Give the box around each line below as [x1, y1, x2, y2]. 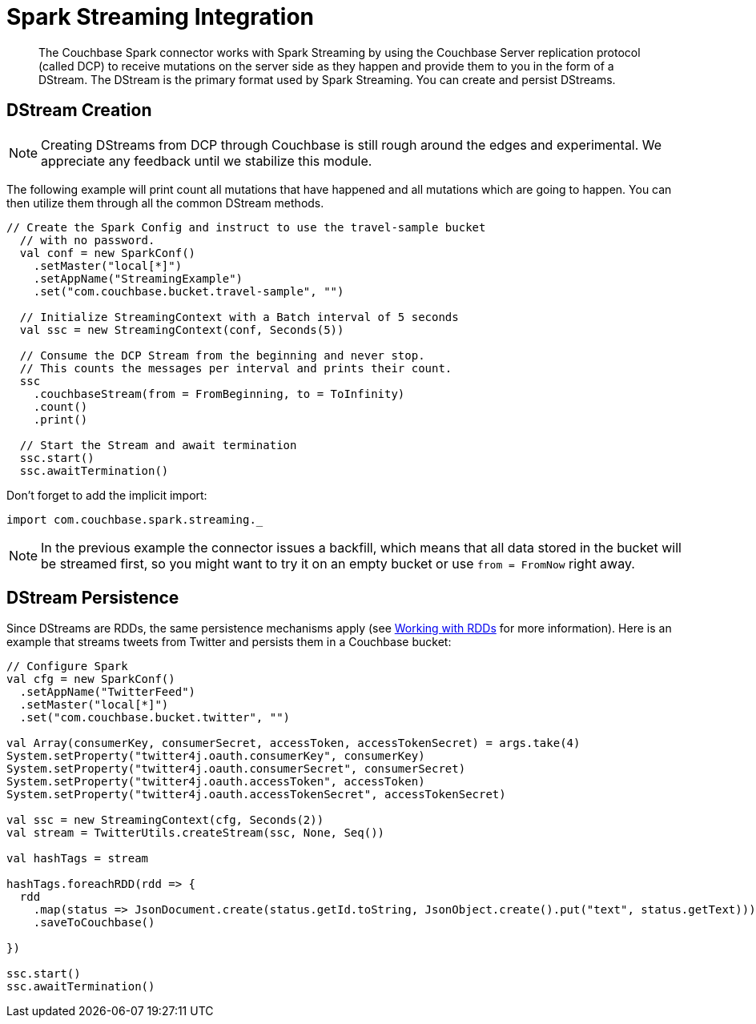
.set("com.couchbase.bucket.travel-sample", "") [33, 284, 344, 298]
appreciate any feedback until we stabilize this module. [41, 152, 372, 169]
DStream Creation [6, 100, 152, 121]
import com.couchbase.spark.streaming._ [6, 512, 263, 526]
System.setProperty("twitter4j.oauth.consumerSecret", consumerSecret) [6, 762, 466, 776]
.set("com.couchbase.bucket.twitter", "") [19, 711, 291, 725]
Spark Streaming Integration [6, 3, 315, 30]
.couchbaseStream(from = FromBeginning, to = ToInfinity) [33, 387, 405, 400]
